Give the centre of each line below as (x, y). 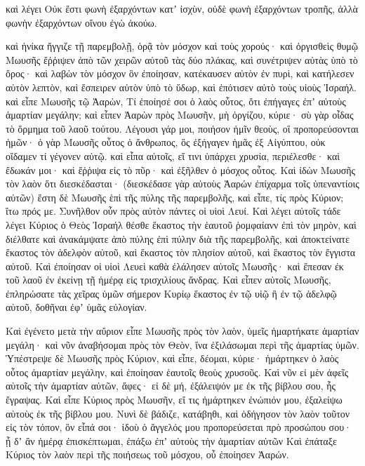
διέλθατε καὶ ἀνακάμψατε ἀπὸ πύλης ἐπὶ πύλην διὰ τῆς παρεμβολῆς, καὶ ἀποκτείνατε (178, 238)
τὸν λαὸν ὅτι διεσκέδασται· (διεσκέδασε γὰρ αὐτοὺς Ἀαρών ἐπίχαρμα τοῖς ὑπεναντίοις (182, 184)
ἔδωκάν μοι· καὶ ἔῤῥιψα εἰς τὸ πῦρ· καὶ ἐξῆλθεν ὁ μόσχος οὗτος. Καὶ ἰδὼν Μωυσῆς (181, 169)
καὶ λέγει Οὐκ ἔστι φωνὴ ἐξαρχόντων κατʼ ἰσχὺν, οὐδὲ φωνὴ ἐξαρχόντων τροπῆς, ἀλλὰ (182, 8)
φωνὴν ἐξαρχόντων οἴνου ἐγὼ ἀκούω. (81, 22)
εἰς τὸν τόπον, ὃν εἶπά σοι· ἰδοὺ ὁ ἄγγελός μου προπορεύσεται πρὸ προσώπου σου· (179, 427)
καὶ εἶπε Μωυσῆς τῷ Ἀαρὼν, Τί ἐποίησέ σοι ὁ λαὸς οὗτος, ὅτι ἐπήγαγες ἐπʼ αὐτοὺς (176, 101)
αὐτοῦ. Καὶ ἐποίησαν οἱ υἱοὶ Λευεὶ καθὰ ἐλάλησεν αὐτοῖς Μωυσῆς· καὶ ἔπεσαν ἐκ (175, 266)
